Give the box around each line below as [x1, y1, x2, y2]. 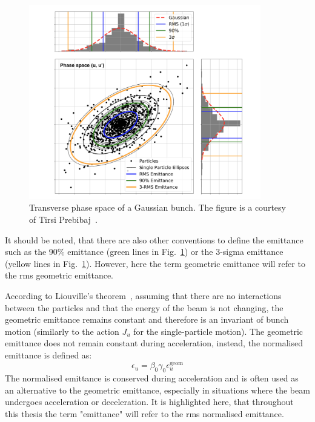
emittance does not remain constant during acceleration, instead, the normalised [5, 337, 303, 349]
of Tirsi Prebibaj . [29, 213, 98, 226]
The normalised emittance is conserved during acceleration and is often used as [5, 372, 299, 384]
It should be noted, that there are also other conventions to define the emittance [5, 233, 303, 246]
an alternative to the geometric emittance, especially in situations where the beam [5, 383, 310, 396]
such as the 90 [5, 245, 58, 258]
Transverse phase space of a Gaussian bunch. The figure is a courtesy [29, 201, 286, 214]
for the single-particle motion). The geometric [133, 325, 303, 337]
